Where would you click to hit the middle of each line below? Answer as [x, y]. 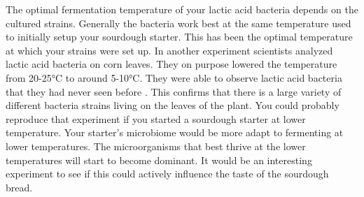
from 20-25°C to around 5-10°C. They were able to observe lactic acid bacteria [174, 77]
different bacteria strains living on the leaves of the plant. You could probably [173, 105]
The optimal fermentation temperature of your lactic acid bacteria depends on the [182, 9]
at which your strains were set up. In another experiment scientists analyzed [169, 50]
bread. [19, 187]
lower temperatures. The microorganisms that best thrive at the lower [156, 146]
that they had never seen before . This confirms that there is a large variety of [174, 91]
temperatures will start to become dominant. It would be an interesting [159, 160]
